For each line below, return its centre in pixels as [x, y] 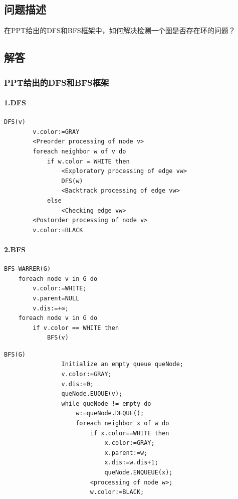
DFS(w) [72, 181]
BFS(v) [58, 338]
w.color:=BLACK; [117, 492]
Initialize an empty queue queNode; [122, 364]
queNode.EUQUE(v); [92, 394]
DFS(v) [15, 122]
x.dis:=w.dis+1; [131, 463]
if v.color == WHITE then [76, 328]
